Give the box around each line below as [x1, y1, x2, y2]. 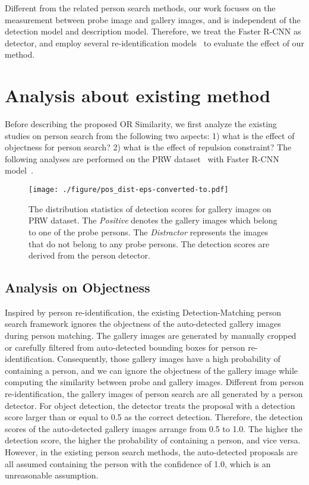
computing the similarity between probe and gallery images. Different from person [5, 376, 304, 388]
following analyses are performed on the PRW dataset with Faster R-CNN [5, 152, 279, 165]
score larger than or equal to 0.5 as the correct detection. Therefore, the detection [5, 411, 303, 423]
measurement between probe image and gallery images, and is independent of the [5, 13, 301, 26]
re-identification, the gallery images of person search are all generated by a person [5, 388, 303, 400]
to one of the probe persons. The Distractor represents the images [29, 225, 268, 238]
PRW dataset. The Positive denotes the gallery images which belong [29, 214, 278, 226]
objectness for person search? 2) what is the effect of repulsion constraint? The [5, 141, 292, 153]
